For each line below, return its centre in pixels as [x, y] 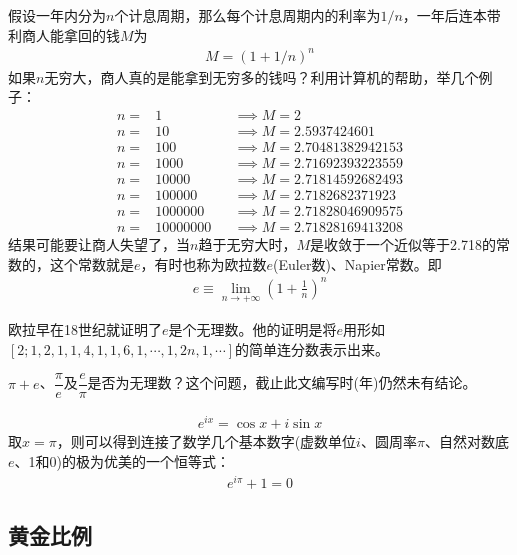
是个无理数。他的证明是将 [252, 329]
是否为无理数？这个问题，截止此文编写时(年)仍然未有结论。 [282, 382]
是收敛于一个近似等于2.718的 [403, 244]
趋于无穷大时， [247, 244]
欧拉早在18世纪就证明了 [85, 329]
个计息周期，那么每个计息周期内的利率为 [247, 15]
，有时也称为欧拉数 [203, 263]
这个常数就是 [91, 263]
